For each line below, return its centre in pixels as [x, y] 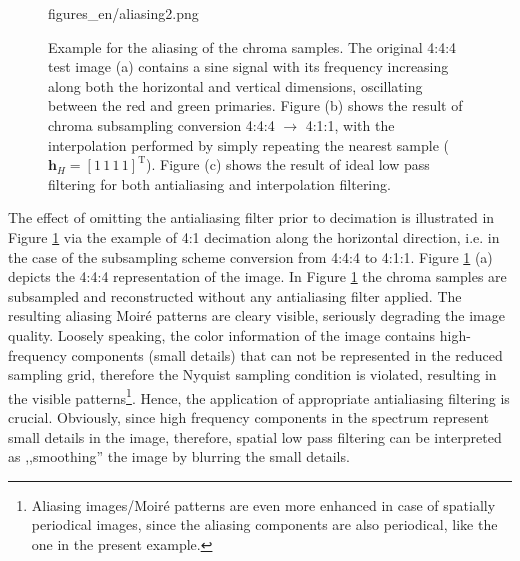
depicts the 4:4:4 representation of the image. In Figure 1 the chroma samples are [257, 276]
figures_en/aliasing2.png [123, 13]
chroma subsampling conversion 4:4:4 [161, 124]
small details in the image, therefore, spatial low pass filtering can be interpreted [255, 436]
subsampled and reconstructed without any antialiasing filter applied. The [235, 295]
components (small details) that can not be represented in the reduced [287, 354]
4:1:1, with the [350, 124]
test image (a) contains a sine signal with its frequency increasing [248, 66]
